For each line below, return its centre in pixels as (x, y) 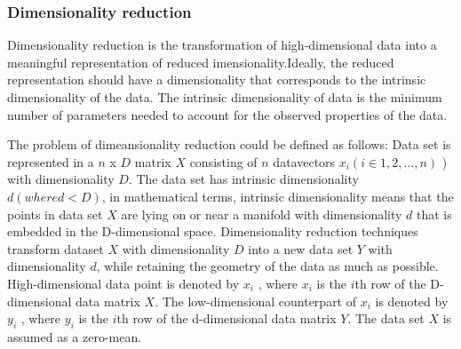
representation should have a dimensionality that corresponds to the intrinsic (217, 79)
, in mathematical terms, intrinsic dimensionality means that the (278, 196)
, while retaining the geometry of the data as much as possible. (267, 266)
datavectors (304, 161)
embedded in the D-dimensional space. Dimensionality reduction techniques (213, 231)
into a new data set (301, 248)
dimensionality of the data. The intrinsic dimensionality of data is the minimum (225, 97)
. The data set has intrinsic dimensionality (243, 179)
